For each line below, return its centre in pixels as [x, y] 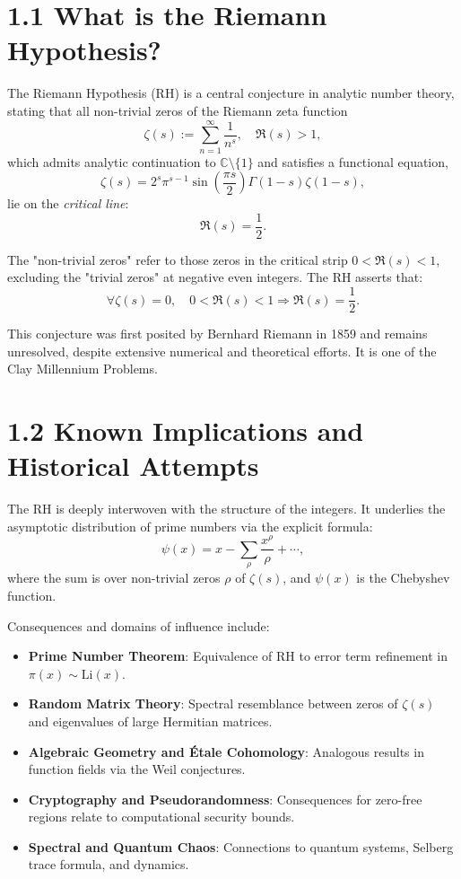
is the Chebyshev [403, 578]
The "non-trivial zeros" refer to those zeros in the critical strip [178, 259]
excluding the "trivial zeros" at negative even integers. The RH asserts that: [215, 277]
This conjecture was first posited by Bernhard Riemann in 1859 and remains [217, 334]
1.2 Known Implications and [186, 431]
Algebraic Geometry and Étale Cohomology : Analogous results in [226, 751]
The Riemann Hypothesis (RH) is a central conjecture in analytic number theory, [231, 93]
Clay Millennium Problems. [83, 369]
